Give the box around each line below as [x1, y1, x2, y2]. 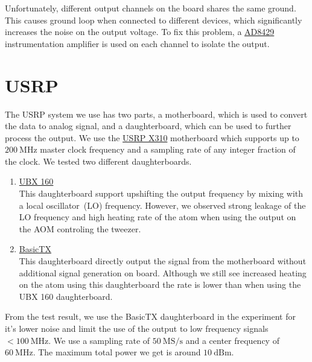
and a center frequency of [185, 334, 279, 346]
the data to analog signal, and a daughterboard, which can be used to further [5, 119, 291, 132]
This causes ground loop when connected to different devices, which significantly [5, 13, 302, 26]
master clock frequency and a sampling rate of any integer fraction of [40, 143, 296, 156]
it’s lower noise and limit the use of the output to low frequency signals [5, 322, 269, 334]
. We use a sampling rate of [48, 334, 150, 346]
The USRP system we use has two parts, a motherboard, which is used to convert [5, 107, 308, 120]
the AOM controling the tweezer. [19, 222, 141, 235]
